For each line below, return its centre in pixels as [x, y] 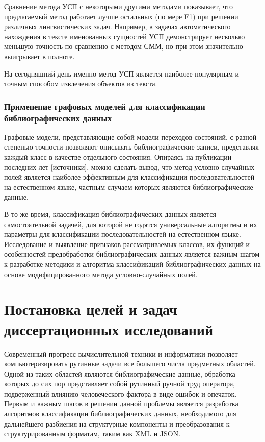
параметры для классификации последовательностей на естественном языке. [123, 234]
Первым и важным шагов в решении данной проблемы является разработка [121, 403]
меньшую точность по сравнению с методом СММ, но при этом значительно [124, 46]
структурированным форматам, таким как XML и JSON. [92, 434]
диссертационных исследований [109, 329]
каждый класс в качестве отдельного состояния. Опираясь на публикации [118, 157]
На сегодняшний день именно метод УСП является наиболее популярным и [122, 73]
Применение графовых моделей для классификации [105, 106]
